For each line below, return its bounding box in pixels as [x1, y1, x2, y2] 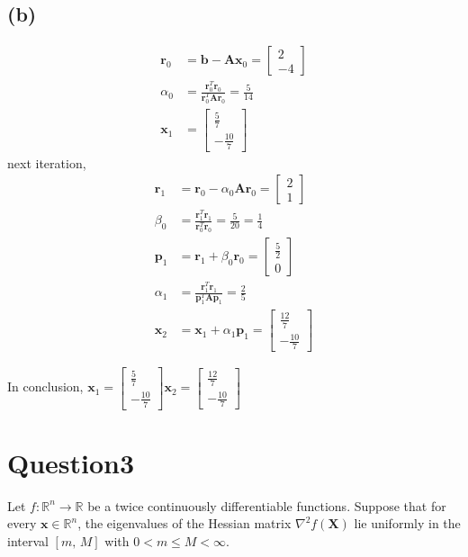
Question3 [7, 444, 135, 481]
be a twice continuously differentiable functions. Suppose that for [87, 496, 446, 515]
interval [7, 532, 49, 551]
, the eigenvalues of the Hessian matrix [77, 514, 292, 533]
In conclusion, [7, 377, 84, 396]
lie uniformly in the [354, 514, 461, 533]
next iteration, [7, 153, 86, 172]
